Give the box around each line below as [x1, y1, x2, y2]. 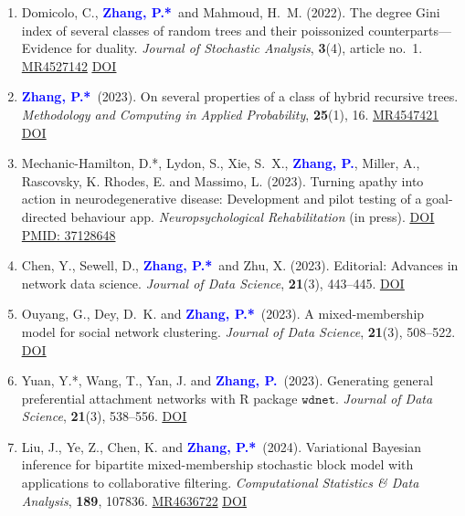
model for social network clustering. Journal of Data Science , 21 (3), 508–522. [21, 321, 456, 341]
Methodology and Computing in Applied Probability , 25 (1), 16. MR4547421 [21, 104, 439, 123]
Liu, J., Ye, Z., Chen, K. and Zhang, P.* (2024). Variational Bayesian [21, 437, 422, 456]
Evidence [21, 38, 72, 58]
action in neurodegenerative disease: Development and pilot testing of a [21, 189, 422, 208]
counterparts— [368, 20, 452, 39]
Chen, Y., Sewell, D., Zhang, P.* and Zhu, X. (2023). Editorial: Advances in [21, 256, 459, 275]
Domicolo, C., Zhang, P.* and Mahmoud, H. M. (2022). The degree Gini [21, 3, 440, 21]
